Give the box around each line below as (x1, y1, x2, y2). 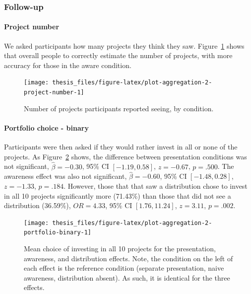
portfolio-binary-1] (24, 229, 92, 236)
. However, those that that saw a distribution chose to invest (63, 180, 248, 191)
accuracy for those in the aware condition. (4, 60, 131, 70)
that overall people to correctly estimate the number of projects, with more (4, 50, 233, 61)
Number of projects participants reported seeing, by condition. (24, 103, 214, 113)
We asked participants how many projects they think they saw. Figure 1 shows (4, 40, 245, 51)
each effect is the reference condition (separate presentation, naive (24, 263, 224, 273)
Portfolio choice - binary (4, 122, 89, 133)
